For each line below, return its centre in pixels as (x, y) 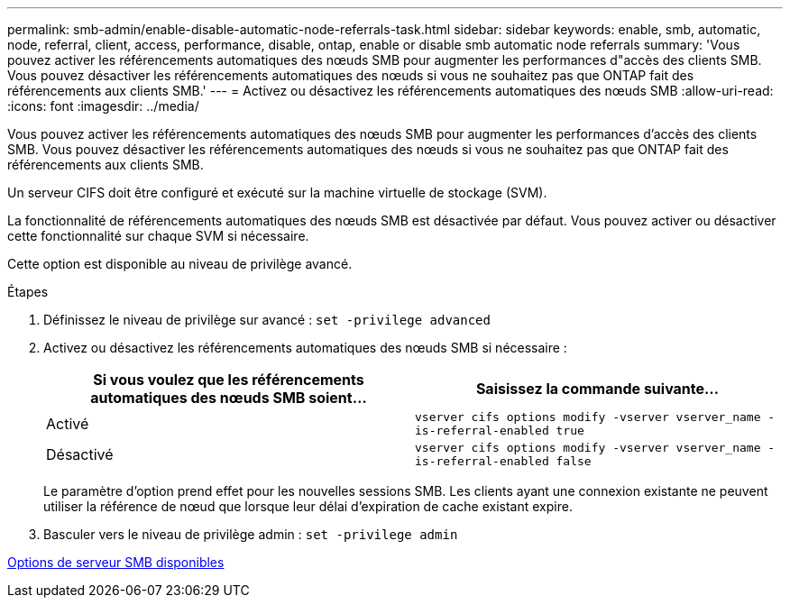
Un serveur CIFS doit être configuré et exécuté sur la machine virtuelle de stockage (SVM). (277, 192)
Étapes (28, 292)
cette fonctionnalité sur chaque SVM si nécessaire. (158, 236)
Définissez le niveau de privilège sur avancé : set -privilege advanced (267, 320)
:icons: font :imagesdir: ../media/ (103, 106)
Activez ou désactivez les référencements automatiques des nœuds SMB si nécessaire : (305, 348)
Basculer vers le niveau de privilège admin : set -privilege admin (251, 534)
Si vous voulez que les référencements (229, 380)
